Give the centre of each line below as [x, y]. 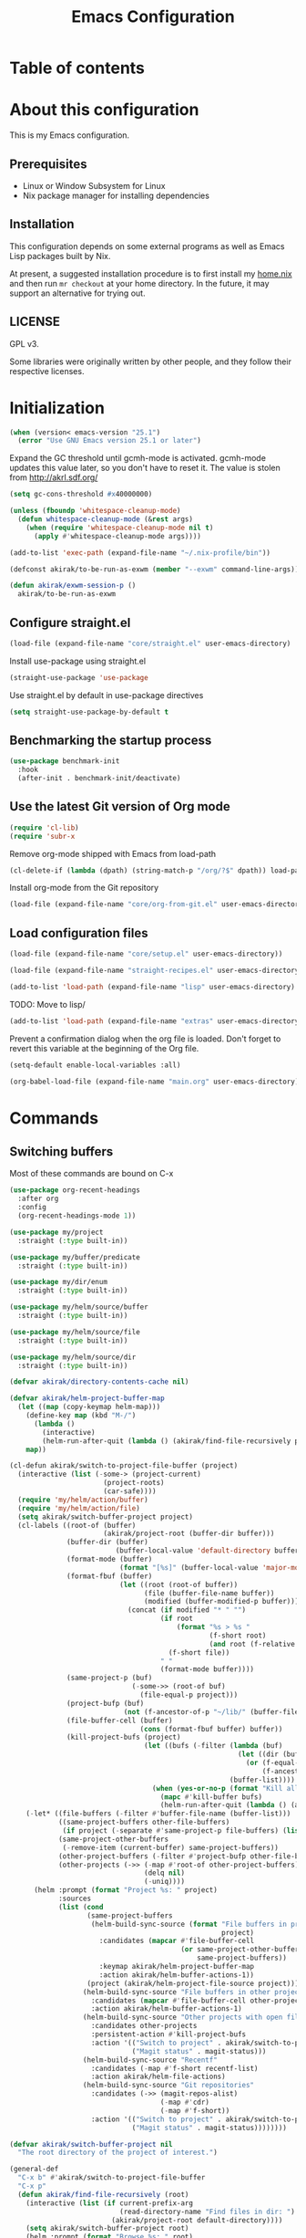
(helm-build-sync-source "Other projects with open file [193, 2018]
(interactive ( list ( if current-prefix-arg [110, 2203]
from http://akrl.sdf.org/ [54, 477]
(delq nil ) [164, 1873]
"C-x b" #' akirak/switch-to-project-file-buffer [112, 2178]
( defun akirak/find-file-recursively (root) [103, 2194]
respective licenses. [47, 371]
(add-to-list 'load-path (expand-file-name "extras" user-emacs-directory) [156, 1021]
